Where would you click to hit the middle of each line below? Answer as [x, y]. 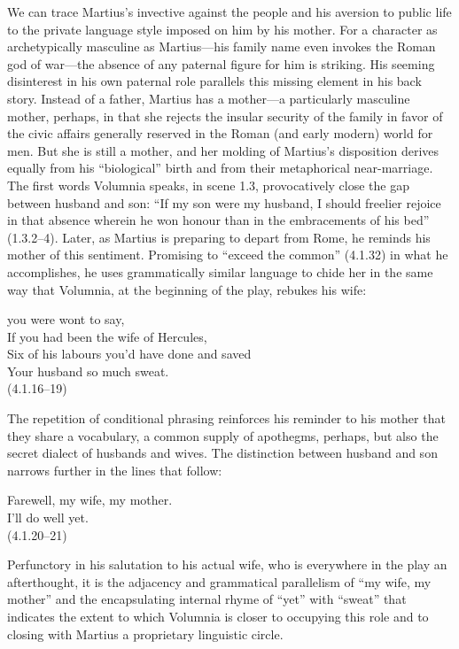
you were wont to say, [66, 319]
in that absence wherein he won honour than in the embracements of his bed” [218, 220]
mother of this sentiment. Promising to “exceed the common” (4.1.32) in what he [228, 255]
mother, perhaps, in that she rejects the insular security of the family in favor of [225, 116]
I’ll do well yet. [48, 518]
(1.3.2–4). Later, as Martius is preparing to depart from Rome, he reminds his [219, 237]
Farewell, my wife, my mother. [90, 500]
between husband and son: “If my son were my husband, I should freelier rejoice [224, 202]
